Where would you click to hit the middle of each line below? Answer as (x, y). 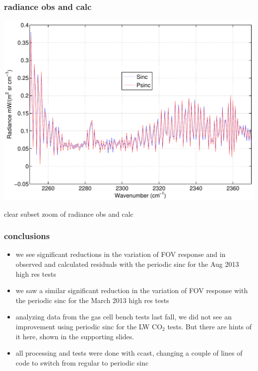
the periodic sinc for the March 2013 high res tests (92, 300)
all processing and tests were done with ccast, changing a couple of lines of (129, 353)
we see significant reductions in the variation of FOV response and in (121, 254)
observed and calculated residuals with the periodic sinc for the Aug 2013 (127, 264)
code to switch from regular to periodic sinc (82, 362)
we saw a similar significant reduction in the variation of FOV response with (132, 290)
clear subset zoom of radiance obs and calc (69, 214)
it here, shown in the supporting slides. (75, 336)
